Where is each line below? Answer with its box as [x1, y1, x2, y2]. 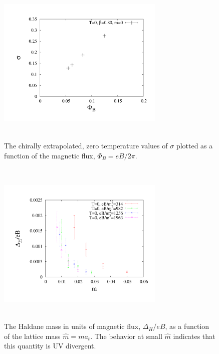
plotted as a [176, 140, 213, 150]
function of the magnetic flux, [4, 150, 95, 160]
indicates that [173, 330, 215, 341]
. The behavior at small [90, 330, 162, 341]
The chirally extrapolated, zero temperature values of [4, 140, 168, 150]
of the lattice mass [4, 330, 61, 341]
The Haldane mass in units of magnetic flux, [4, 321, 141, 331]
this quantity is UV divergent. [4, 340, 96, 351]
